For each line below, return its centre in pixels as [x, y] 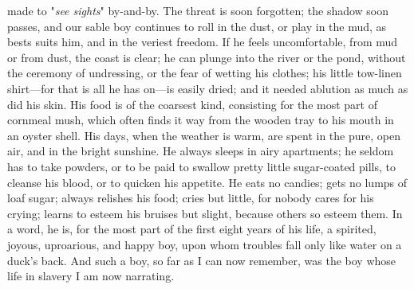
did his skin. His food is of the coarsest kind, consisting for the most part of [192, 104]
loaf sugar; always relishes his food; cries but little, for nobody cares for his [191, 198]
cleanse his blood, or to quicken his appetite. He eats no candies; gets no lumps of [207, 182]
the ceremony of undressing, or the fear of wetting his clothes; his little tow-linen [205, 73]
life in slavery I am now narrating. [91, 276]
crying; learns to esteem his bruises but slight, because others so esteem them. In [205, 213]
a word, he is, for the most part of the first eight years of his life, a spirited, [192, 229]
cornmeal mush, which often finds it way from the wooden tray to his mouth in [201, 120]
